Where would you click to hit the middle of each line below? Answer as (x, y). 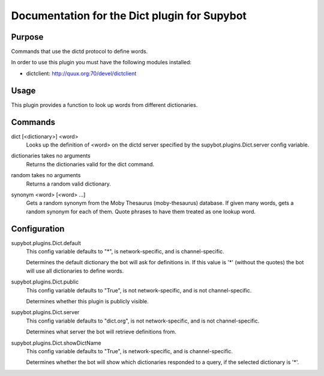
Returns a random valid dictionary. (68, 184)
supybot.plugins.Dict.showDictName (56, 343)
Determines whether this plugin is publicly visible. (88, 302)
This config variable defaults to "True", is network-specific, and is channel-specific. (130, 351)
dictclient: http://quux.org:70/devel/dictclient (81, 73)
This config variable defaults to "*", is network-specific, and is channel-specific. (125, 252)
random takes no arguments (46, 175)
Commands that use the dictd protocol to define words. (79, 52)
